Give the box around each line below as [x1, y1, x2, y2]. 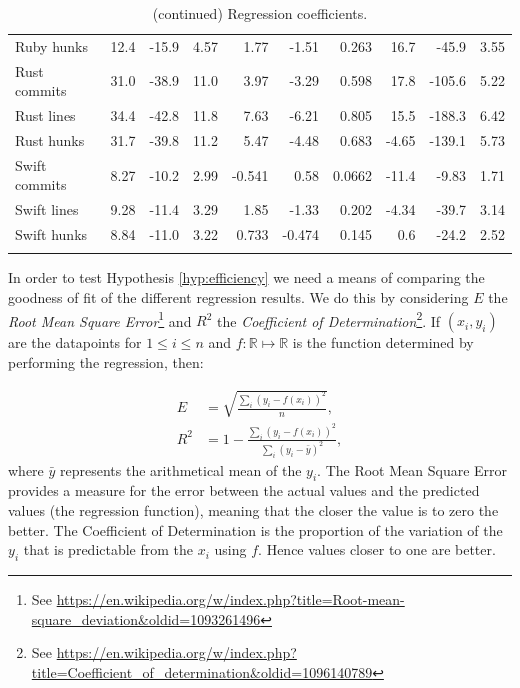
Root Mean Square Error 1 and [8, 307, 192, 331]
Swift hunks [15, 224, 88, 245]
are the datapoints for [8, 332, 142, 353]
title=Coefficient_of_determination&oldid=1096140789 [31, 661, 373, 682]
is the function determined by [292, 332, 474, 353]
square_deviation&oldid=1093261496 [31, 608, 261, 629]
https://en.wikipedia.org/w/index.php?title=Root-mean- [56, 588, 405, 609]
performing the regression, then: [8, 351, 204, 372]
